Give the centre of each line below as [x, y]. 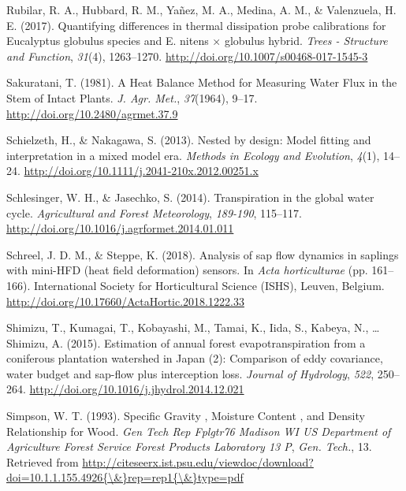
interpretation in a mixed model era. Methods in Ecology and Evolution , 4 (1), [193, 155]
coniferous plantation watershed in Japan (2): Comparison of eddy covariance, [195, 358]
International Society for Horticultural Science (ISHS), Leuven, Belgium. [209, 285]
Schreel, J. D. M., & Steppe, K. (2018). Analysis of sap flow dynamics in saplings [203, 254]
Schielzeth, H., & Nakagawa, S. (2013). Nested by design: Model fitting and [189, 140]
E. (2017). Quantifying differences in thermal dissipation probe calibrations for [196, 25]
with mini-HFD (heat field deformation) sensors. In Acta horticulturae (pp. [187, 270]
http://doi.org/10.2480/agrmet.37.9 [92, 113]
